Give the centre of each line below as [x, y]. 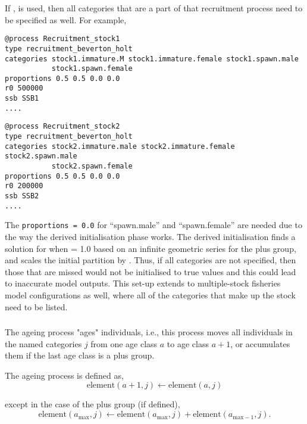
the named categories [43, 343]
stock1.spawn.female [92, 69]
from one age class [124, 343]
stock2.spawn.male [41, 156]
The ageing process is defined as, [64, 375]
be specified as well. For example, [66, 19]
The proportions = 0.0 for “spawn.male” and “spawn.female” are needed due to [153, 225]
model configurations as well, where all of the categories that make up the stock [150, 294]
